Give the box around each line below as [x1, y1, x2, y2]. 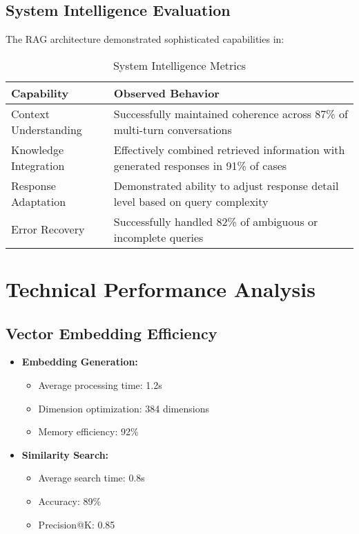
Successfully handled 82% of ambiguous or [113, 213, 318, 229]
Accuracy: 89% [38, 493, 101, 508]
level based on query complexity [113, 193, 269, 209]
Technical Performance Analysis [6, 274, 316, 303]
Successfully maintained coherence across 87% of [113, 105, 348, 122]
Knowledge [11, 141, 64, 158]
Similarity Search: [21, 447, 109, 461]
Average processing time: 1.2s [38, 377, 162, 392]
